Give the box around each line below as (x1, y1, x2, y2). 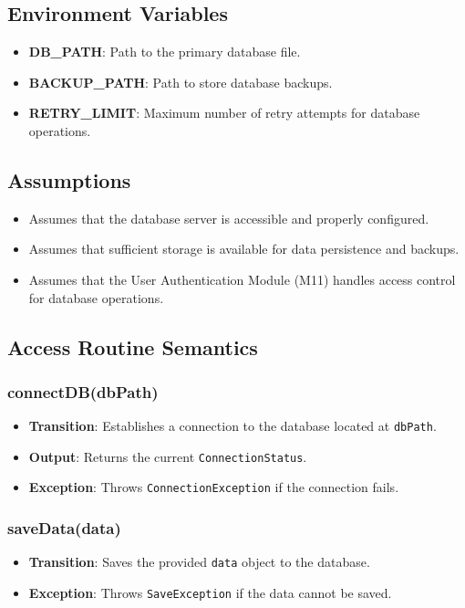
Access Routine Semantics (7, 332, 258, 361)
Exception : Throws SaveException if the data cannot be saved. (28, 583, 392, 602)
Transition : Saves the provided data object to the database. (28, 552, 370, 571)
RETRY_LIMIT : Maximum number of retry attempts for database (28, 103, 420, 122)
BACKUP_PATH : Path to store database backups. (28, 72, 333, 91)
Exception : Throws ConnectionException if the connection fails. (28, 477, 399, 497)
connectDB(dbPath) (7, 380, 159, 403)
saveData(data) (7, 517, 121, 540)
